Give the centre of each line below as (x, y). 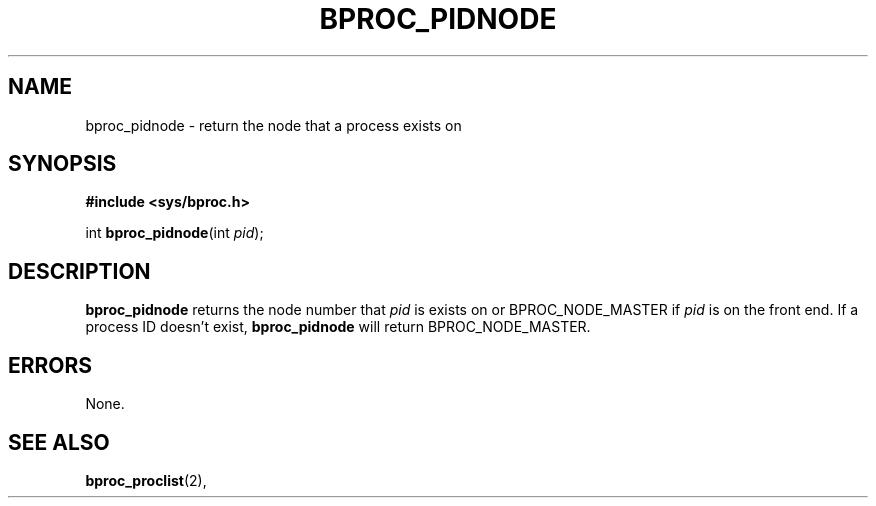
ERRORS (50, 365)
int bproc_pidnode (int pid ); (174, 233)
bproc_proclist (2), (146, 480)
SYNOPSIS (62, 164)
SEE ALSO (59, 442)
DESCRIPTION (79, 271)
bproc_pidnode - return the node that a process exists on (273, 125)
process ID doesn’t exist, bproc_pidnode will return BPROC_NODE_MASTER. (338, 327)
